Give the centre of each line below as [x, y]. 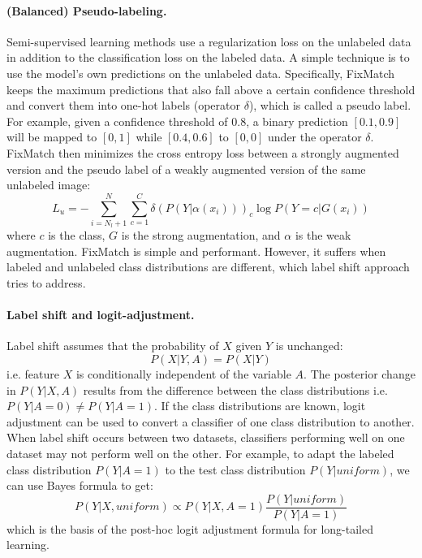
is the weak [323, 235]
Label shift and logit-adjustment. [101, 315]
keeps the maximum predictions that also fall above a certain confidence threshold [211, 89]
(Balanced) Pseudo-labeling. [87, 10]
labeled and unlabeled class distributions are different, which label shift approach [208, 267]
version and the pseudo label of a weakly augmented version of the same [186, 169]
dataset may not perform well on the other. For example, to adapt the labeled [200, 453]
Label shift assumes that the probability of [113, 346]
